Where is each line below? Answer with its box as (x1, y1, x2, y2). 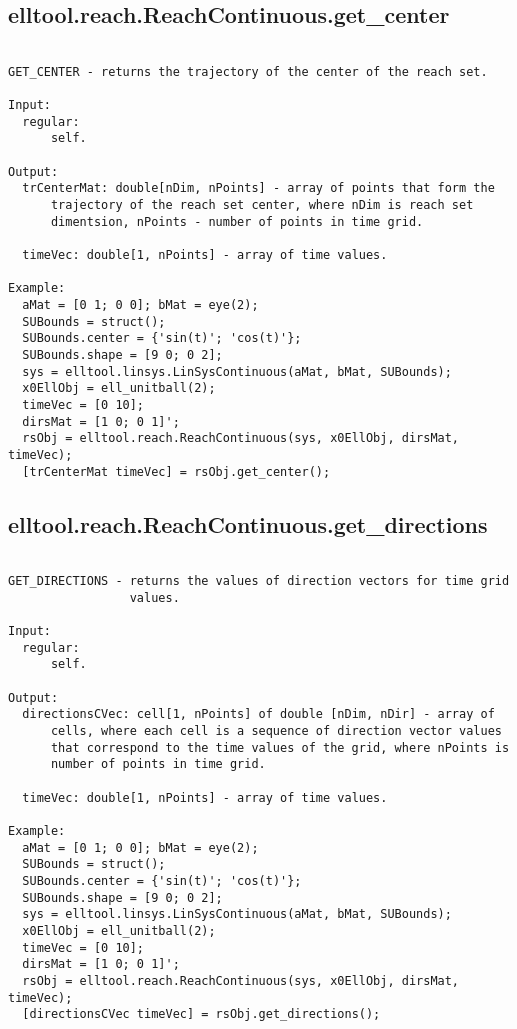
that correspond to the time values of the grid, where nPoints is (50, 740, 510, 755)
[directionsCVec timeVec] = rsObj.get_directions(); (22, 1007, 381, 1022)
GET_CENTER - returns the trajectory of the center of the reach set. (8, 64, 488, 79)
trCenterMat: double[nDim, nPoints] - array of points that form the (22, 181, 495, 196)
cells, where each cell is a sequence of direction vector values (50, 724, 502, 739)
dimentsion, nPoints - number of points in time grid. (50, 214, 424, 229)
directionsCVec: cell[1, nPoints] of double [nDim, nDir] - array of (22, 707, 495, 722)
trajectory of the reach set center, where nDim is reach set (50, 198, 474, 213)
